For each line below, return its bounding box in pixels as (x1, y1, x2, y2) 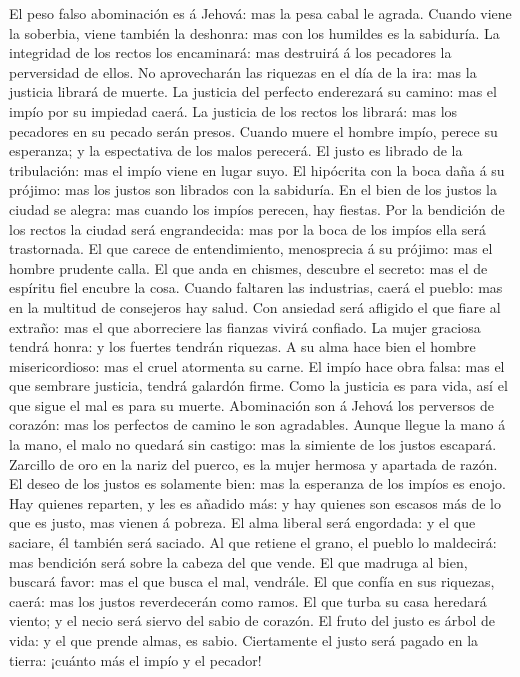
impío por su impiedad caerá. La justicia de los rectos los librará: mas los (9, 100, 458, 121)
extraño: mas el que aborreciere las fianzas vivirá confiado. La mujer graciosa (9, 316, 481, 337)
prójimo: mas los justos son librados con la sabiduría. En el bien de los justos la (9, 179, 497, 200)
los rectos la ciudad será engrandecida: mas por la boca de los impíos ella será (9, 218, 487, 239)
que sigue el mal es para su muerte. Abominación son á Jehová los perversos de (9, 394, 494, 415)
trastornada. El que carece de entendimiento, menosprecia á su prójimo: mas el (9, 238, 493, 259)
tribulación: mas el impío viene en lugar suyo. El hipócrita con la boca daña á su (9, 159, 505, 180)
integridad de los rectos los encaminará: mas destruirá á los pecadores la (9, 42, 452, 63)
